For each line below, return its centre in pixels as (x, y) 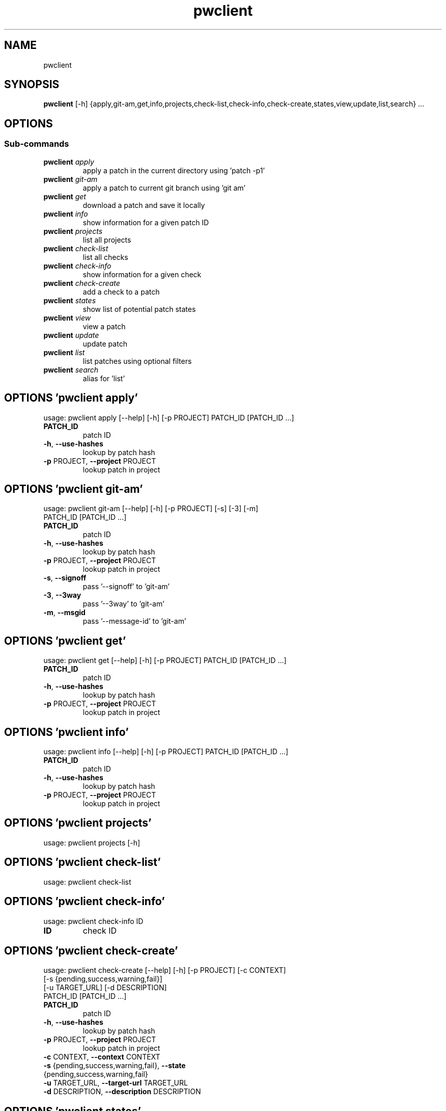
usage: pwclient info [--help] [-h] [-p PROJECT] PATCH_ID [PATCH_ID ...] (166, 752)
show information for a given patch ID (146, 222)
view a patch (104, 326)
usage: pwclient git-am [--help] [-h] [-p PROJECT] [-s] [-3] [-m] (151, 509)
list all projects (107, 240)
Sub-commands (37, 144)
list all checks (105, 257)
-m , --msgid (64, 613)
